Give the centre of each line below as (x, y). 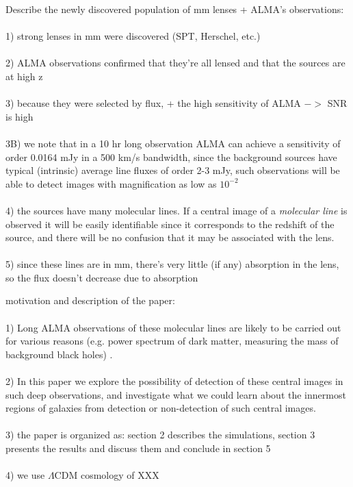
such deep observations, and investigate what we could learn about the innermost (176, 394)
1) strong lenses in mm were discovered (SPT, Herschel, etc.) (133, 36)
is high (19, 116)
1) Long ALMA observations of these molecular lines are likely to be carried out (173, 327)
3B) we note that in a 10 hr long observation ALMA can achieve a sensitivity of (173, 143)
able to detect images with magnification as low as (111, 183)
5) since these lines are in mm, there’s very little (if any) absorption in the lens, (172, 264)
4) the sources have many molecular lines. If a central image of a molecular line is (176, 210)
